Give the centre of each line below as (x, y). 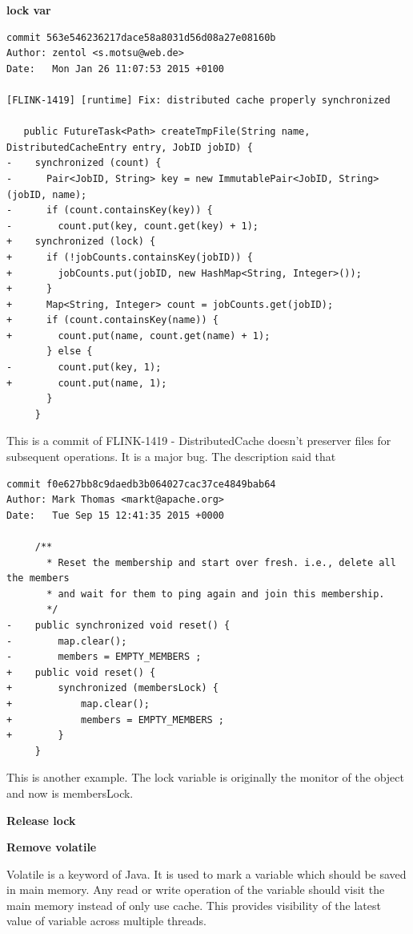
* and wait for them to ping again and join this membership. (216, 594)
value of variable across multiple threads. (107, 921)
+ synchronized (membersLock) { (112, 688)
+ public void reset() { (81, 672)
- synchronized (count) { (84, 163)
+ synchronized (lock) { (81, 242)
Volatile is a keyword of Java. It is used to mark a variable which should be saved (206, 873)
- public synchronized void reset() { (118, 625)
